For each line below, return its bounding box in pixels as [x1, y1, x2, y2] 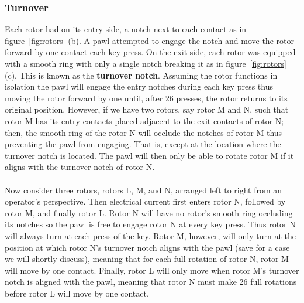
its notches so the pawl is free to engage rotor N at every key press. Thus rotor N [5, 218, 296, 230]
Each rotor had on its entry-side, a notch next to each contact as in [5, 23, 247, 35]
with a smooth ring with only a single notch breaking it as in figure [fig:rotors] [5, 57, 286, 69]
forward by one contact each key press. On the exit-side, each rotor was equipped [5, 46, 296, 58]
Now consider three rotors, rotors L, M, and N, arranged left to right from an [5, 183, 282, 196]
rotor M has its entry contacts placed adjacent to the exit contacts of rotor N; [5, 114, 284, 127]
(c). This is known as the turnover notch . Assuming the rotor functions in [5, 69, 278, 81]
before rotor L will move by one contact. [5, 287, 149, 299]
